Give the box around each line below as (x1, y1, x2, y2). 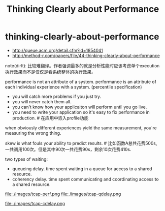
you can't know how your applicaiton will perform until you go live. (12, 104, 147, 110)
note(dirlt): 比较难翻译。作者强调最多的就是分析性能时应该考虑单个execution (5, 62, 160, 68)
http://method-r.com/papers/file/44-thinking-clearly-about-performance (12, 53, 160, 59)
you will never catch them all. (12, 98, 72, 104)
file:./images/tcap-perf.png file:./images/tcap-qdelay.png (5, 191, 121, 197)
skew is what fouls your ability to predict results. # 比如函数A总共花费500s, (5, 140, 157, 146)
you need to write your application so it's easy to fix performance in (12, 109, 150, 115)
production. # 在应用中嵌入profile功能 (12, 115, 89, 121)
